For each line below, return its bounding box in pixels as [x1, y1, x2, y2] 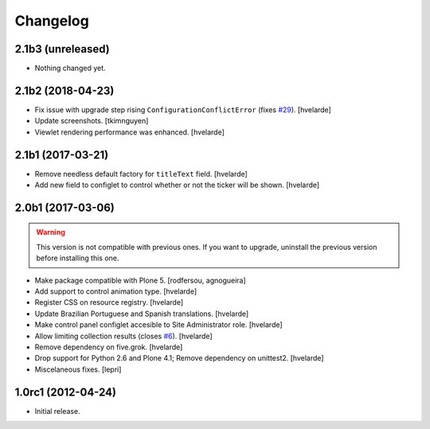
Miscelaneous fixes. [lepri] [34, 365, 122, 374]
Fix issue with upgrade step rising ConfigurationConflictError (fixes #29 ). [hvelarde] [34, 104, 332, 115]
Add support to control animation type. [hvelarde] [34, 287, 197, 296]
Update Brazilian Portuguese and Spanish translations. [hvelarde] [34, 309, 249, 318]
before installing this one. [36, 253, 119, 263]
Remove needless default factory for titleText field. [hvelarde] [34, 169, 248, 178]
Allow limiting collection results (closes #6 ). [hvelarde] [34, 331, 213, 341]
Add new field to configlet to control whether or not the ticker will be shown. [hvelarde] [34, 180, 320, 190]
